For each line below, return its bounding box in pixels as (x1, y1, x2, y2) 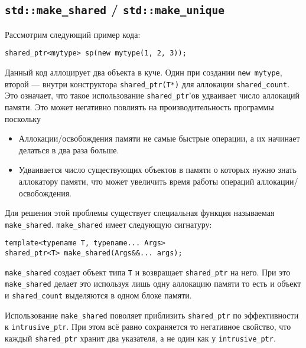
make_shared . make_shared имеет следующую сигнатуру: (5, 218, 212, 230)
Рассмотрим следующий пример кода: (5, 28, 141, 40)
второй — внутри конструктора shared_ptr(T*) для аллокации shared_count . (5, 77, 290, 90)
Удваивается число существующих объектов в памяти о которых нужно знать (18, 163, 297, 176)
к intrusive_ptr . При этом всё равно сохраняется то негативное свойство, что (5, 320, 291, 333)
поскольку (5, 112, 41, 124)
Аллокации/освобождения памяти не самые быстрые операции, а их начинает (18, 132, 300, 145)
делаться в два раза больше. (18, 143, 119, 156)
